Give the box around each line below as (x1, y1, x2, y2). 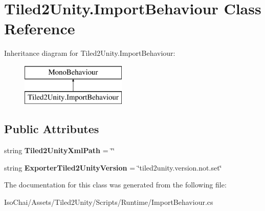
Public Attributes (4, 121, 99, 137)
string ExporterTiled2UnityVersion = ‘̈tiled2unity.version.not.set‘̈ (4, 162, 222, 173)
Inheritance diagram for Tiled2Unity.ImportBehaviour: (4, 48, 175, 58)
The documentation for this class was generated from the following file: (4, 179, 227, 190)
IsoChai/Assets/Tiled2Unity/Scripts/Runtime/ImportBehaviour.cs (4, 197, 213, 207)
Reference (4, 18, 75, 39)
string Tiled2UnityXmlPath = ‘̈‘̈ (4, 145, 115, 156)
